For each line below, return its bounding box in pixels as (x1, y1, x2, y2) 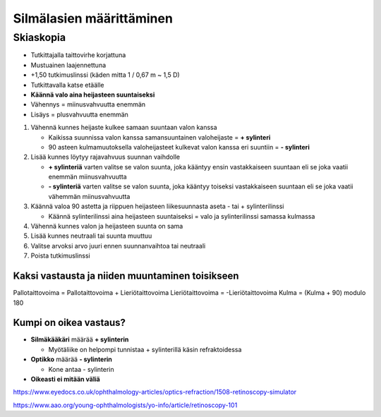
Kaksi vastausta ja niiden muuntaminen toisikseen (13, 270, 239, 282)
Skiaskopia (13, 31, 66, 44)
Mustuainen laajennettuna (30, 61, 107, 69)
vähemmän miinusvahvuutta (48, 192, 131, 200)
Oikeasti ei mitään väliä (30, 375, 100, 383)
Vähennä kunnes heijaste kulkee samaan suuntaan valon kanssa (30, 123, 218, 132)
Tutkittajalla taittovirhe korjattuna (30, 51, 126, 59)
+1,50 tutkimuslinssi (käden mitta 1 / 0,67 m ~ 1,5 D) (30, 71, 180, 79)
